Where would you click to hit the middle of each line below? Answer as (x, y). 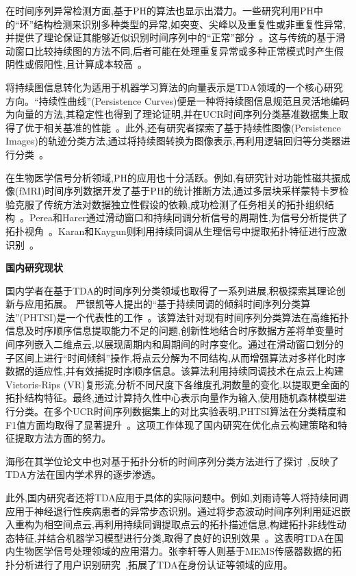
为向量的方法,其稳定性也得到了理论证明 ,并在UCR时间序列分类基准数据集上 (172, 114)
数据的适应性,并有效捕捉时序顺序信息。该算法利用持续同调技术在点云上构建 (175, 371)
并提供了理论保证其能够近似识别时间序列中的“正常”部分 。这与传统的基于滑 (176, 37)
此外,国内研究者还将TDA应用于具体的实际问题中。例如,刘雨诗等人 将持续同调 (177, 497)
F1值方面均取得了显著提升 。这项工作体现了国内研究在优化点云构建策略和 (172, 424)
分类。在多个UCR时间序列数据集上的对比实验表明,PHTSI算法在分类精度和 (180, 411)
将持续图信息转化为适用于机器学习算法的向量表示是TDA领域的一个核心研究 (174, 87)
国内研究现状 (34, 267)
